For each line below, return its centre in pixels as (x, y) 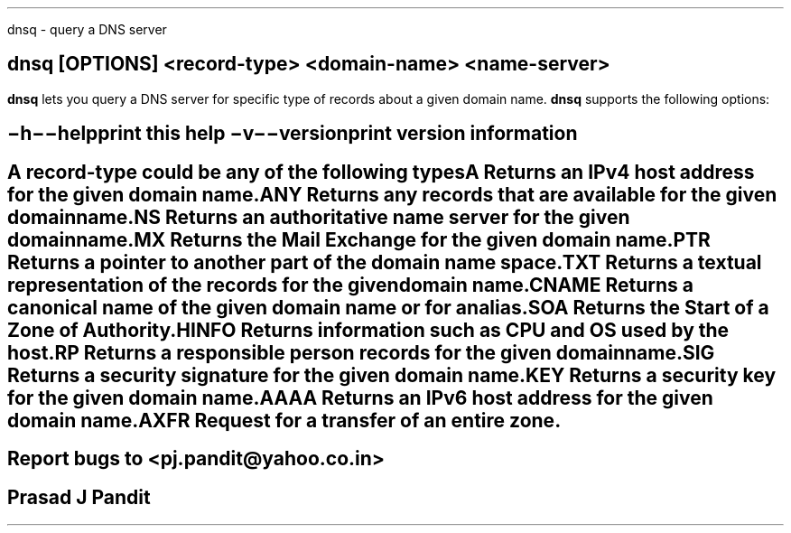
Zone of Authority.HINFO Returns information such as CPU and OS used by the (368, 330)
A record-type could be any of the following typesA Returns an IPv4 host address (381, 172)
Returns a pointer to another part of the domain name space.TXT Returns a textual (385, 262)
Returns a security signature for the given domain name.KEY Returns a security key (392, 375)
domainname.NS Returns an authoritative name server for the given (319, 217)
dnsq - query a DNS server (87, 29)
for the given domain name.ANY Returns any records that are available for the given (392, 194)
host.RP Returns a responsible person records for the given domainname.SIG (361, 352)
